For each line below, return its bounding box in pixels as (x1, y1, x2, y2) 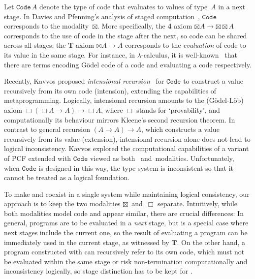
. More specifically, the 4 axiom (97, 21, 192, 31)
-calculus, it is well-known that (141, 49, 237, 60)
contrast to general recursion (4, 124, 90, 134)
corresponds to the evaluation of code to (125, 40, 246, 50)
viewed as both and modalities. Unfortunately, (90, 153, 234, 163)
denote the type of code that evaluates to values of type (39, 1, 208, 11)
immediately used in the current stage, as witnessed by (4, 237, 169, 247)
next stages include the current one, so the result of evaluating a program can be (4, 227, 248, 238)
